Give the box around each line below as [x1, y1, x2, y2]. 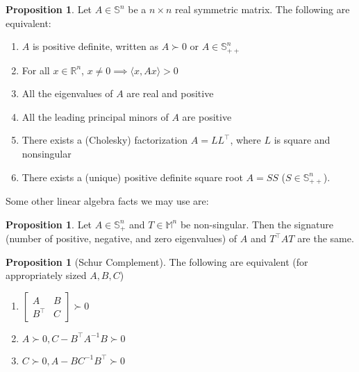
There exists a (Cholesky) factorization [22, 133, 188, 147]
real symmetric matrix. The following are [174, 2, 350, 16]
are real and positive [126, 86, 214, 101]
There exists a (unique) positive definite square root [22, 169, 243, 184]
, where [230, 133, 261, 147]
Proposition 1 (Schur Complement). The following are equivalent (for [6, 254, 308, 269]
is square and [274, 133, 331, 147]
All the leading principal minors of [22, 109, 169, 124]
